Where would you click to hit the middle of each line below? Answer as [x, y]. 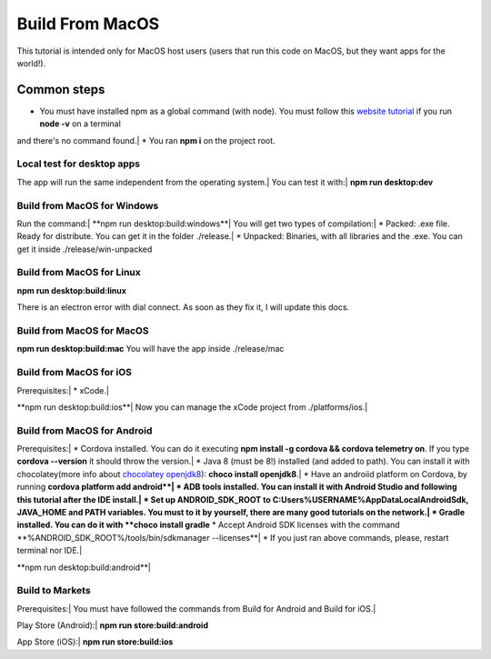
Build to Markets [54, 591]
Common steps [61, 90]
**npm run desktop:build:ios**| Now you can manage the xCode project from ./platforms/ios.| [192, 407]
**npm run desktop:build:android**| [84, 567]
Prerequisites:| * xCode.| [63, 390]
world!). [31, 63]
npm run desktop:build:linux [72, 290]
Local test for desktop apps [79, 164]
